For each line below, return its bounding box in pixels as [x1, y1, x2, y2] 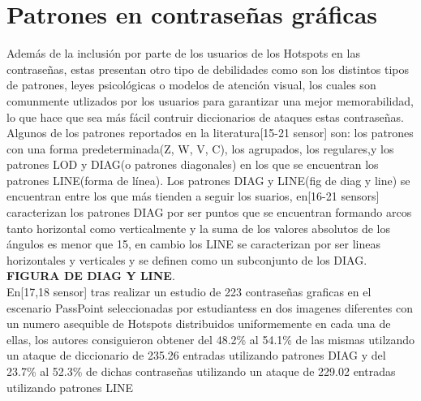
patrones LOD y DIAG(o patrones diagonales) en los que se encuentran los [6, 156, 379, 173]
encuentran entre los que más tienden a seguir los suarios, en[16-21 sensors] [6, 188, 380, 205]
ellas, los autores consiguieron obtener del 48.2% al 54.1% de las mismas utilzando [6, 330, 415, 347]
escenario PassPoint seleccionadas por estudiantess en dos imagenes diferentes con [6, 299, 414, 316]
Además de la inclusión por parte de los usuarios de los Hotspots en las [6, 45, 360, 62]
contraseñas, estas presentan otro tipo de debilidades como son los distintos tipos [6, 60, 409, 77]
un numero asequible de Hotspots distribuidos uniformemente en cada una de [6, 315, 391, 332]
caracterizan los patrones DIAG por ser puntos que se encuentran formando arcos [6, 204, 412, 221]
